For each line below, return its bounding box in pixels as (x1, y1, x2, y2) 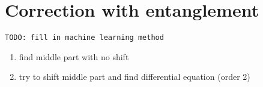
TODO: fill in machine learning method (5, 33, 164, 42)
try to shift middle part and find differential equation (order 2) (19, 70, 250, 83)
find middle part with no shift (19, 50, 129, 63)
